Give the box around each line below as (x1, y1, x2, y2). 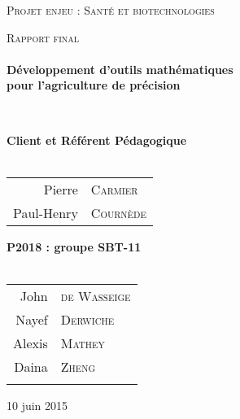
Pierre (43, 179, 78, 199)
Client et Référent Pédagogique (7, 131, 187, 148)
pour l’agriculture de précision (7, 76, 181, 94)
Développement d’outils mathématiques (7, 60, 233, 77)
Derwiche (60, 309, 115, 329)
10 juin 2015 (7, 396, 68, 413)
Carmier (90, 179, 138, 199)
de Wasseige (60, 286, 131, 305)
